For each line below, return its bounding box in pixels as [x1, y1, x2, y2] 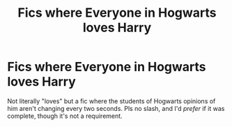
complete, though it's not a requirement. [7, 112, 123, 120]
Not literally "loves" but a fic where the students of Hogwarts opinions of [7, 96, 216, 105]
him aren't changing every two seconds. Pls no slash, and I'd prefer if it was [7, 104, 225, 112]
